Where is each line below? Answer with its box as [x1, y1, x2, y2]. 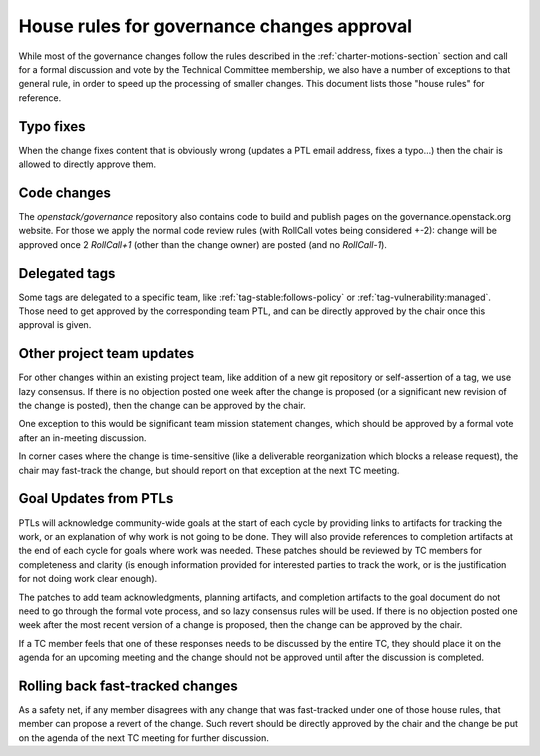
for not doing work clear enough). [18, 573, 158, 585]
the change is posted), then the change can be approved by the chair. [18, 400, 306, 412]
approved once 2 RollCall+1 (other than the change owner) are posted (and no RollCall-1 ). [18, 238, 387, 250]
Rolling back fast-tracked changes [18, 677, 239, 694]
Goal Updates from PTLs [18, 490, 174, 507]
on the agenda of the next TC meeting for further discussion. [18, 731, 270, 744]
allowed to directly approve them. [18, 158, 157, 170]
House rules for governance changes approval [18, 15, 413, 37]
